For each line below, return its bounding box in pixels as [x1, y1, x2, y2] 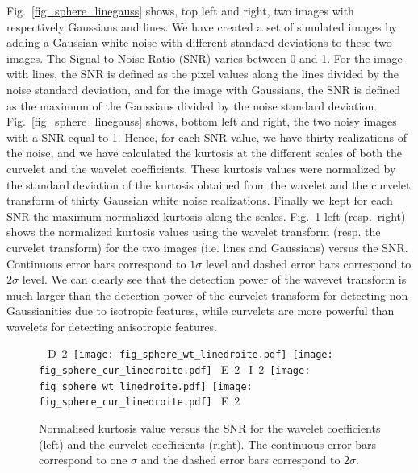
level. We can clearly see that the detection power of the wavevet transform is [22, 271, 407, 288]
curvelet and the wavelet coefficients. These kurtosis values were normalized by [6, 160, 396, 176]
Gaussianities [6, 302, 72, 319]
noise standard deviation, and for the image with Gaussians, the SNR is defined [6, 81, 401, 98]
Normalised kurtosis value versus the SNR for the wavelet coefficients [39, 420, 381, 437]
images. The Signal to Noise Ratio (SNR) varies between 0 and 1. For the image [6, 49, 403, 66]
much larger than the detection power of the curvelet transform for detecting [6, 286, 387, 303]
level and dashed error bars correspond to [205, 255, 412, 272]
